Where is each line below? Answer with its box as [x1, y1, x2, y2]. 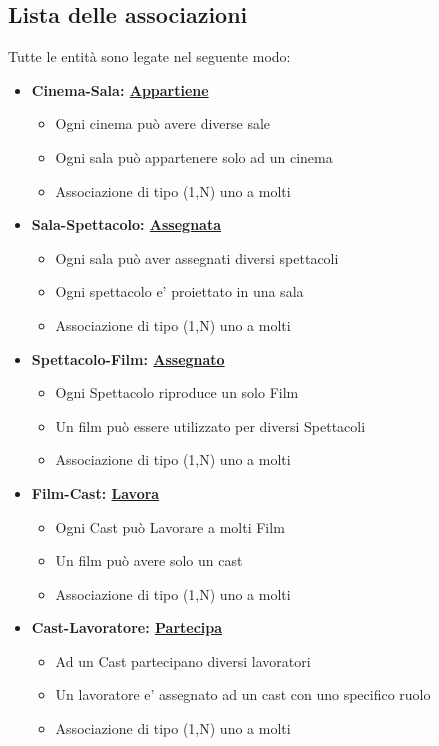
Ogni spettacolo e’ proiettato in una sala [55, 281, 304, 302]
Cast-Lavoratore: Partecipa [31, 617, 223, 638]
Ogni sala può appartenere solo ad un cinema [55, 146, 333, 167]
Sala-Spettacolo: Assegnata [31, 214, 222, 235]
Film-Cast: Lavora [31, 482, 160, 503]
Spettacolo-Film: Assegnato [31, 348, 225, 369]
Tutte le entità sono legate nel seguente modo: [8, 46, 291, 67]
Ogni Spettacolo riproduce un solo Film [55, 382, 299, 403]
